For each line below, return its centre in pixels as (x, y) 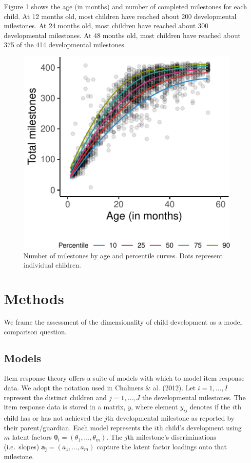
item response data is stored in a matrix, (65, 407)
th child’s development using (199, 427)
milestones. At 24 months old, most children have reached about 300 (106, 26)
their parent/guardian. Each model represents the (78, 427)
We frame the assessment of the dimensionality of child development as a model (123, 322)
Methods (34, 299)
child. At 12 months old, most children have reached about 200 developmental (120, 16)
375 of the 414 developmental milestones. (65, 45)
